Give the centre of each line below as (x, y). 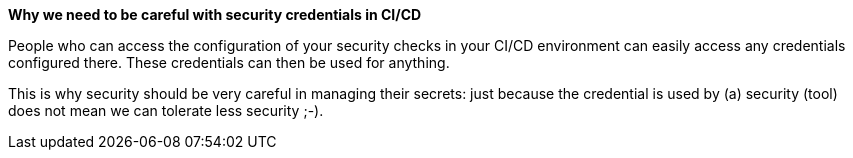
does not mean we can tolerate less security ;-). (166, 110)
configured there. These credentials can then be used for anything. (229, 62)
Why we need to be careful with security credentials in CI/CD (215, 14)
